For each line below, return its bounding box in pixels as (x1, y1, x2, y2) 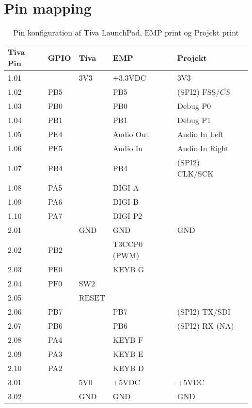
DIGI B (112, 196, 139, 208)
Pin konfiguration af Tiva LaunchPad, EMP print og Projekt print (13, 27, 239, 38)
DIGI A (112, 182, 139, 194)
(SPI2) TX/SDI (177, 306, 231, 318)
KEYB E (112, 348, 143, 360)
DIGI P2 (112, 210, 142, 222)
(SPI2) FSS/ (177, 86, 220, 98)
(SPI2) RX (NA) (177, 320, 234, 332)
